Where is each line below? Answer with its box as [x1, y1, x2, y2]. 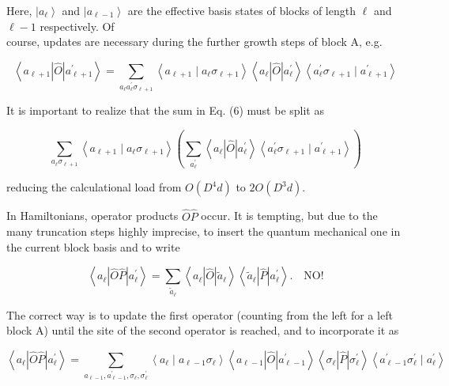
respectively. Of [40, 17, 115, 34]
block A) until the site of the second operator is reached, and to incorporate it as [6, 322, 399, 339]
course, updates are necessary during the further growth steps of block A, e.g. [6, 33, 383, 50]
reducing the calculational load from [6, 179, 182, 195]
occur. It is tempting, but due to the [201, 207, 378, 224]
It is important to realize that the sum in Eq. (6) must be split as [6, 102, 324, 119]
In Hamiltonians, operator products [6, 207, 179, 224]
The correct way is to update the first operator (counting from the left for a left [6, 306, 393, 323]
